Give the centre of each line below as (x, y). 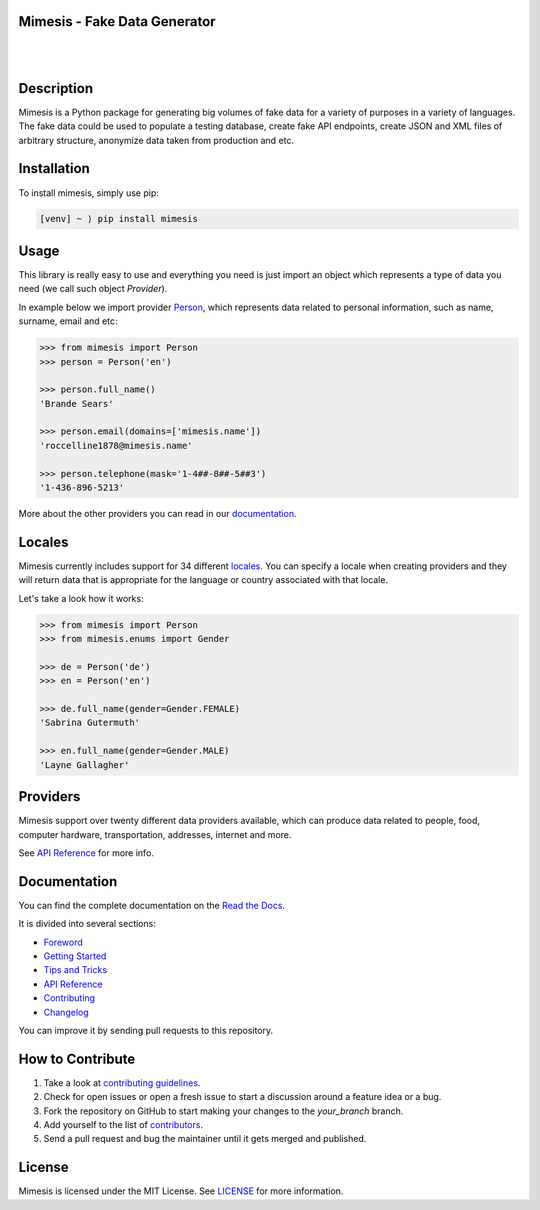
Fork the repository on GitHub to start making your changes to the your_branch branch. (223, 1111)
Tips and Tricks (75, 970)
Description (56, 88)
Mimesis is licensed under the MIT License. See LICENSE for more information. (181, 1191)
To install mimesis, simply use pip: (88, 192)
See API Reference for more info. (86, 852)
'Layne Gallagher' (84, 764)
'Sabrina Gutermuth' (89, 723)
